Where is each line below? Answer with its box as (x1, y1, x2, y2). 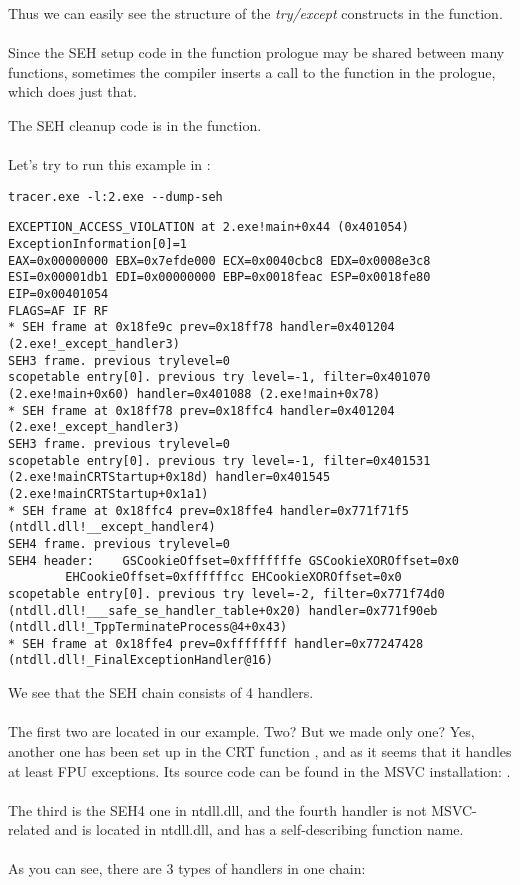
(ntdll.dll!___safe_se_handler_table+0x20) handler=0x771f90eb (8, 603, 438, 618)
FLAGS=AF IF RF (8, 303, 109, 318)
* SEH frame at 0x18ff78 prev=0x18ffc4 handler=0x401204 (8, 403, 395, 418)
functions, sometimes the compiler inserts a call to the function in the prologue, (8, 61, 496, 82)
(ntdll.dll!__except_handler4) (8, 520, 216, 535)
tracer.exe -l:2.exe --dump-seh (8, 189, 223, 204)
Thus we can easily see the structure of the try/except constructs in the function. (8, 3, 503, 23)
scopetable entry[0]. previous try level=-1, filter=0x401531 (8, 453, 431, 468)
